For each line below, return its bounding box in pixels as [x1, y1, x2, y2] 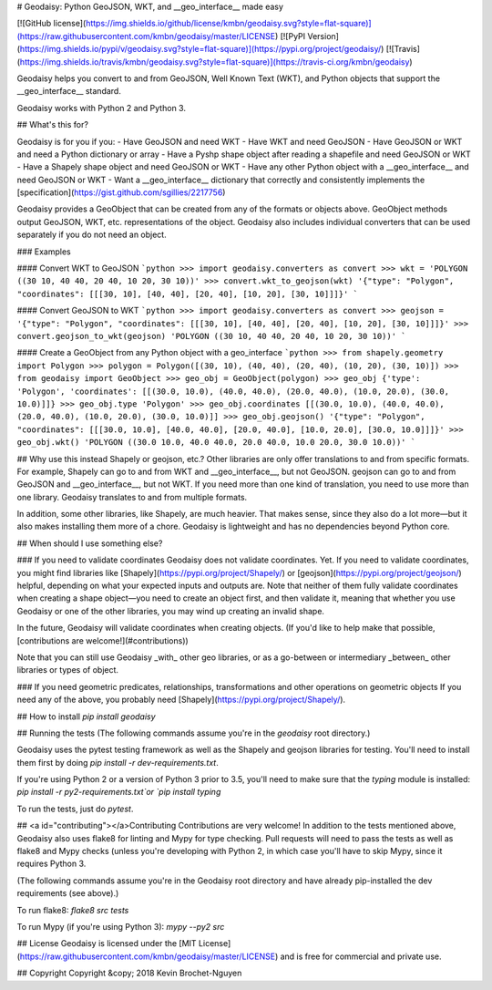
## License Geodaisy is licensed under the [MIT [16, 938, 197, 949]
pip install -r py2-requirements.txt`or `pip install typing [16, 787, 221, 798]
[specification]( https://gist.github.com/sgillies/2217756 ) [16, 187, 226, 198]
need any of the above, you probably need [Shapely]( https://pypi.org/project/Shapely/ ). [16, 694, 346, 706]
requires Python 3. [16, 858, 87, 870]
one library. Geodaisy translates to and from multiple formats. [16, 491, 248, 502]
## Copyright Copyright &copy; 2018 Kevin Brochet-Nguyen [16, 967, 242, 979]
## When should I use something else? [16, 538, 163, 549]
